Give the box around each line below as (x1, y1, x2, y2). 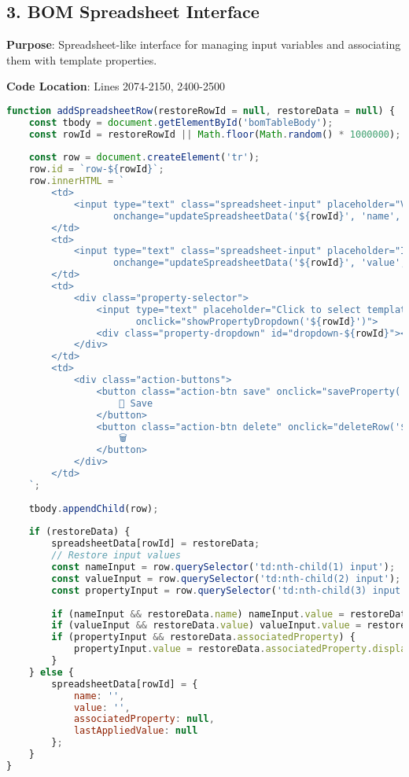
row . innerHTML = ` (28, 175, 125, 187)
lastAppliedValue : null (73, 725, 198, 737)
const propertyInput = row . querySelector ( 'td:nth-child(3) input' (51, 584, 407, 596)
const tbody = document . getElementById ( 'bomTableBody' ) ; (28, 116, 333, 128)
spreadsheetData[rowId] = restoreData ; (51, 538, 260, 550)
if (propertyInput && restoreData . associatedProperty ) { (51, 632, 356, 643)
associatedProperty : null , (73, 713, 215, 725)
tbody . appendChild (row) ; (28, 503, 159, 514)
